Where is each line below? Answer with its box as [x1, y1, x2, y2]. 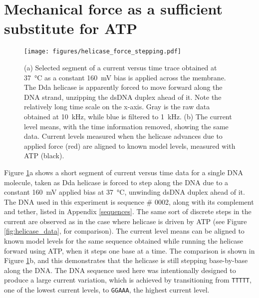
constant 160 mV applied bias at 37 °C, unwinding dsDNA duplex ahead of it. [4, 187, 245, 197]
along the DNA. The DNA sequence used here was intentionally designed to [4, 265, 236, 275]
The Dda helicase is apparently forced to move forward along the [24, 82, 223, 92]
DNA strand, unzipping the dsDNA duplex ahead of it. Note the [24, 91, 222, 102]
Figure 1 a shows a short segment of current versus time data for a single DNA [4, 167, 244, 177]
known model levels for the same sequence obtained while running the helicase [4, 236, 244, 246]
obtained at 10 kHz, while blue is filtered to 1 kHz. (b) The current [24, 111, 232, 121]
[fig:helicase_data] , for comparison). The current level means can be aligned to [4, 226, 245, 236]
